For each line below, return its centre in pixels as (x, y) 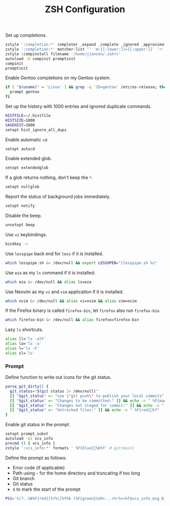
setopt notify (20, 206)
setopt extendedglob (27, 168)
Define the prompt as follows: (36, 458)
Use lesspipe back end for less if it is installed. (54, 254)
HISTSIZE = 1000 (20, 120)
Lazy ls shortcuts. (24, 330)
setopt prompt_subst (27, 434)
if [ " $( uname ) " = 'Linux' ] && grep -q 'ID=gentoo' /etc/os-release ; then (87, 87)
